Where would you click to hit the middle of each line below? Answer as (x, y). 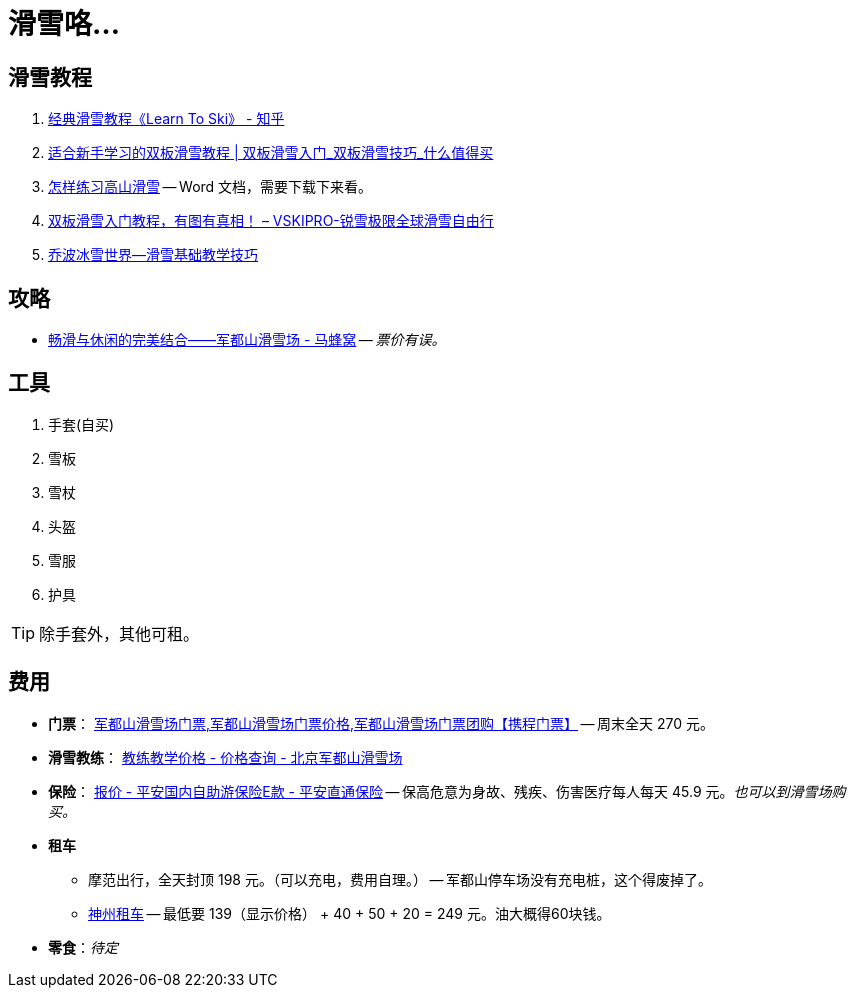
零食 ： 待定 (83, 947)
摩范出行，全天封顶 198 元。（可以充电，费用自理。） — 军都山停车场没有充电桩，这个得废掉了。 (400, 879)
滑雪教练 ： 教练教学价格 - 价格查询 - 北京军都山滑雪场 (225, 757)
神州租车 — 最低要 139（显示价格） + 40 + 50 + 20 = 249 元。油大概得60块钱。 (349, 913)
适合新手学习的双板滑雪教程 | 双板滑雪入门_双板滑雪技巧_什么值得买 (271, 153)
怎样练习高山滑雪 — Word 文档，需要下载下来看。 (210, 187)
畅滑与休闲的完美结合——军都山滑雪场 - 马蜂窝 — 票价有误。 (247, 340)
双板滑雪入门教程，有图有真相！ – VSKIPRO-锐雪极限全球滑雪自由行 (271, 221)
